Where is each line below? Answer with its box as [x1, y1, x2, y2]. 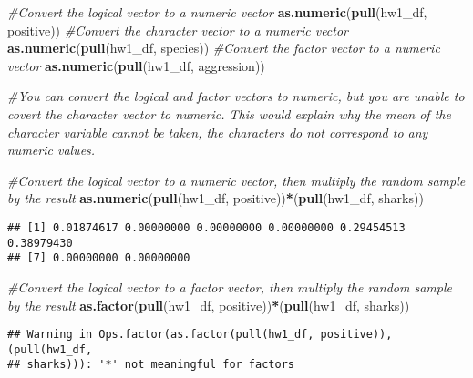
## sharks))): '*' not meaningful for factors [7, 358, 294, 372]
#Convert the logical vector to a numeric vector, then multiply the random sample [7, 170, 466, 189]
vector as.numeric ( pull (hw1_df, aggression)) [7, 56, 265, 75]
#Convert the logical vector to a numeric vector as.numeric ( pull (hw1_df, [7, 3, 427, 21]
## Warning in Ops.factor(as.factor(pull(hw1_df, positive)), [7, 328, 393, 342]
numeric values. [7, 140, 96, 159]
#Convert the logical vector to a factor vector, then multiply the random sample [7, 277, 452, 296]
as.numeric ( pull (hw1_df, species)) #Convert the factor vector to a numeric [7, 38, 440, 57]
